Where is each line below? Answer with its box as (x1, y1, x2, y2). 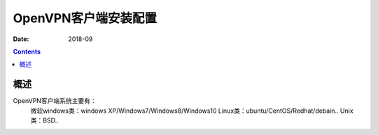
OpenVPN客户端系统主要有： (13, 97, 97, 105)
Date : (13, 35, 29, 43)
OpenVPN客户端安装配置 (13, 10, 157, 26)
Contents (13, 47, 41, 56)
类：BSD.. (30, 116, 59, 125)
